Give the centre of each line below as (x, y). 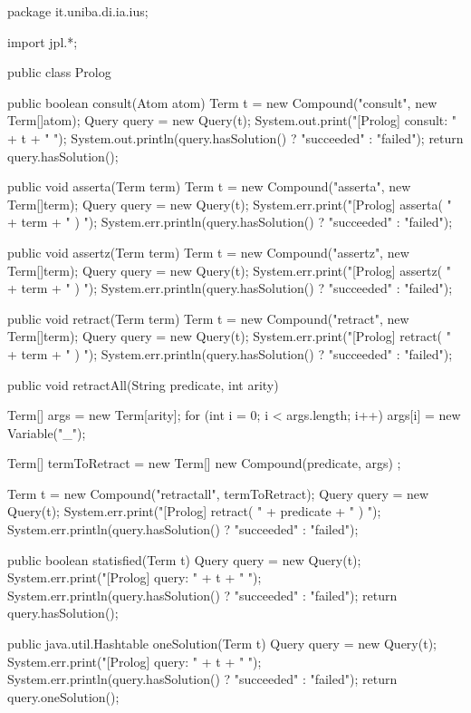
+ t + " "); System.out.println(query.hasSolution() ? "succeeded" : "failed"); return (235, 137)
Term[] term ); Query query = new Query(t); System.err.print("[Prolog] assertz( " (230, 270)
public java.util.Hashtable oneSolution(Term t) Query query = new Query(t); (222, 644)
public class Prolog (59, 72)
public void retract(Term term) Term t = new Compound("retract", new (208, 318)
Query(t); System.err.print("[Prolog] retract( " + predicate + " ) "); (194, 511)
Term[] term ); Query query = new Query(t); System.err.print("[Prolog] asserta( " (230, 204)
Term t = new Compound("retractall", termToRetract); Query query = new (218, 493)
